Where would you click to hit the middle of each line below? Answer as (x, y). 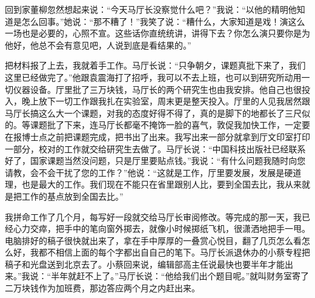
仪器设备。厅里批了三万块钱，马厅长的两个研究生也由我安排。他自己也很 (157, 89)
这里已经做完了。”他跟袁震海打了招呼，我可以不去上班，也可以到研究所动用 (153, 77)
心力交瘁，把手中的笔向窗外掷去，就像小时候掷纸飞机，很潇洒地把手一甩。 (161, 229)
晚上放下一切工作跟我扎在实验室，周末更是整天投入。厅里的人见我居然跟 (166, 101)
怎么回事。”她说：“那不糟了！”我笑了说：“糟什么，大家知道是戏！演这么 (163, 21)
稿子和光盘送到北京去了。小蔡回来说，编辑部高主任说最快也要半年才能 (145, 264)
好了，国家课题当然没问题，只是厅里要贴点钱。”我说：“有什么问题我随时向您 (155, 161)
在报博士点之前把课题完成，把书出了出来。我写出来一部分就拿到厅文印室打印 (157, 136)
